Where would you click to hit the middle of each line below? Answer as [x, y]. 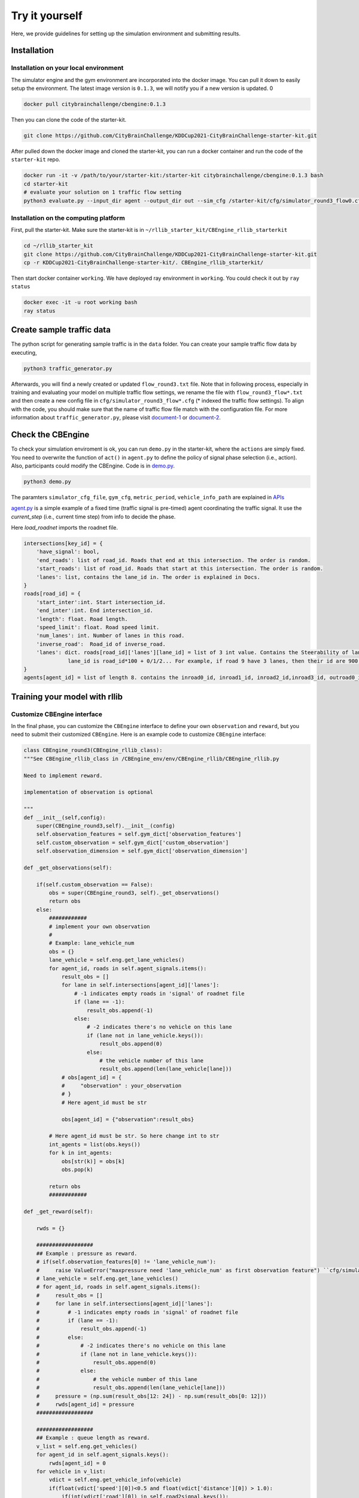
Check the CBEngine [50, 435]
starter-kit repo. [36, 159]
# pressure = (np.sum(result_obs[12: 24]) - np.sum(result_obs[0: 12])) [151, 1396]
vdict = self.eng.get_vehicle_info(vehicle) [115, 1480]
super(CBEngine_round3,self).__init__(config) [106, 826]
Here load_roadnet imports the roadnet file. [64, 528]
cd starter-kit [46, 184]
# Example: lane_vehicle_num [92, 943]
